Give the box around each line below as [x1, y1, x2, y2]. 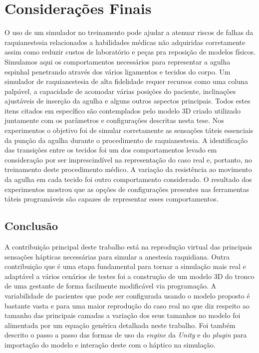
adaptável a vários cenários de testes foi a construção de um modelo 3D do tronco [4, 270, 255, 281]
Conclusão [4, 218, 58, 233]
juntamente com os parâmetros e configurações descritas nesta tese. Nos [4, 115, 224, 125]
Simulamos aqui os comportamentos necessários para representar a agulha [4, 56, 231, 66]
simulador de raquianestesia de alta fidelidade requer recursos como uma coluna [4, 76, 248, 86]
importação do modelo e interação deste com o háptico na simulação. [4, 339, 216, 349]
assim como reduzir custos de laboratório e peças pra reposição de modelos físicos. [4, 46, 256, 57]
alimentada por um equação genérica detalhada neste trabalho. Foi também [4, 319, 236, 330]
